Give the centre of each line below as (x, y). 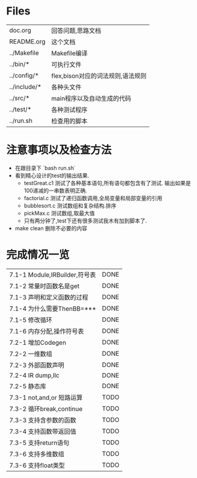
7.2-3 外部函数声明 (37, 365)
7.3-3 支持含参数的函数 (43, 420)
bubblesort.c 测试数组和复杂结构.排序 (70, 206)
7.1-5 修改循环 (31, 319)
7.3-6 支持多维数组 (37, 454)
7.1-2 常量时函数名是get (44, 286)
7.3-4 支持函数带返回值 (43, 431)
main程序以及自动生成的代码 (91, 98)
